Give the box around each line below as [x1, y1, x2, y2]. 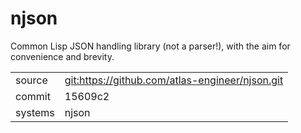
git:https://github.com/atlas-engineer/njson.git [64, 73, 284, 87]
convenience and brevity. [10, 50, 115, 62]
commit [15, 89, 51, 103]
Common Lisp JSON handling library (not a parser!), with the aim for [10, 40, 291, 52]
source [15, 73, 48, 87]
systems [15, 105, 55, 119]
